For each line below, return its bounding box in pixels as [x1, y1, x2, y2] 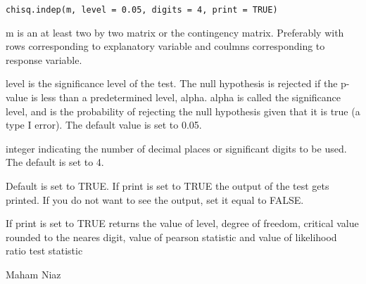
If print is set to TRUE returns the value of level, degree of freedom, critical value [6, 216, 359, 231]
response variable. [6, 52, 82, 67]
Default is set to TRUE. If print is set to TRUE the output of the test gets [6, 179, 329, 193]
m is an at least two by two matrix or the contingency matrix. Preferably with [6, 25, 344, 39]
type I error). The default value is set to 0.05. [6, 117, 202, 132]
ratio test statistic [6, 243, 83, 258]
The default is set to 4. [6, 155, 104, 169]
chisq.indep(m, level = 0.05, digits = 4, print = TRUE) [6, 5, 278, 15]
